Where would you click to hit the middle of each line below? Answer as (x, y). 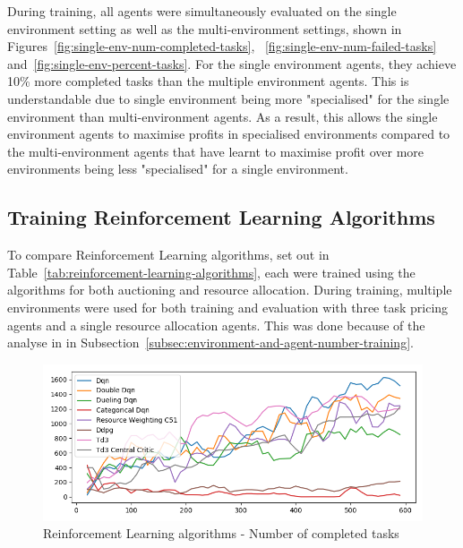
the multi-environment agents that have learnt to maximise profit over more (216, 151)
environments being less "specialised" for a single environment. (178, 169)
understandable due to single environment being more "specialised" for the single (228, 98)
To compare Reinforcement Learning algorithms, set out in (168, 255)
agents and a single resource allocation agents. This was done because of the (216, 325)
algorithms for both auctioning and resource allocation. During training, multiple (230, 290)
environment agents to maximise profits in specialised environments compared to (229, 134)
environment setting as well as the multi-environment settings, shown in (205, 28)
